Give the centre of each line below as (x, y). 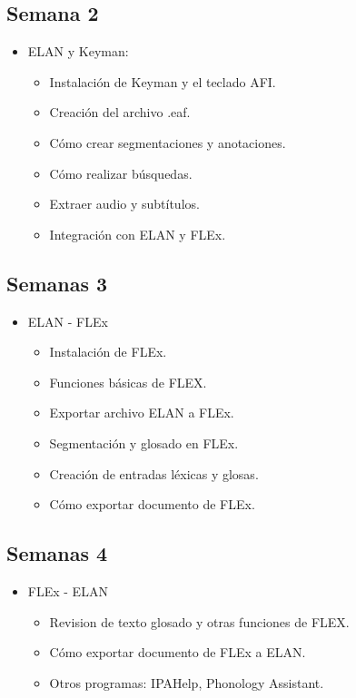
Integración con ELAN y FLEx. (138, 234)
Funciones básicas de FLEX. (128, 382)
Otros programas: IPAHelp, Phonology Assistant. (187, 682)
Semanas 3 (57, 283)
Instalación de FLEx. (108, 352)
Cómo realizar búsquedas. (121, 173)
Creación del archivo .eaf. (120, 112)
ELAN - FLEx (68, 321)
